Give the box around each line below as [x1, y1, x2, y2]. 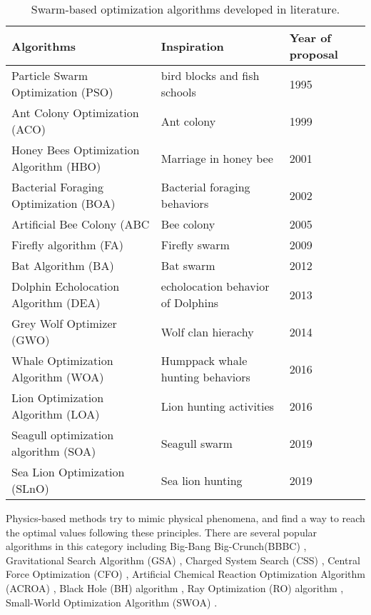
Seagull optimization [11, 426, 114, 443]
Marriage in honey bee [161, 149, 273, 166]
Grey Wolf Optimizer [11, 315, 117, 331]
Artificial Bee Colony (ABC [11, 216, 150, 232]
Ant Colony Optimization [11, 104, 139, 121]
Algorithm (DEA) [11, 294, 101, 311]
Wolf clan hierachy [161, 323, 254, 340]
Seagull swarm [161, 434, 233, 451]
